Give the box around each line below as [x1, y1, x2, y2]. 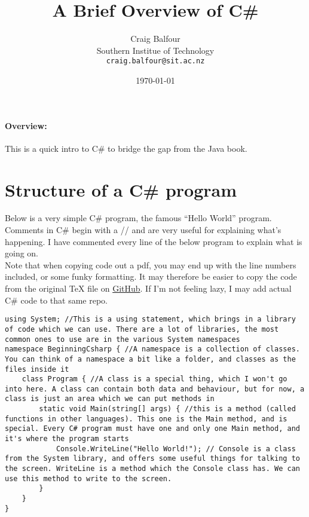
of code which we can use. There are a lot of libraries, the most [5, 325, 279, 334]
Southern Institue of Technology [96, 44, 215, 56]
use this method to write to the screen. [5, 474, 172, 483]
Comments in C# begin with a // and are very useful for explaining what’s [5, 224, 282, 236]
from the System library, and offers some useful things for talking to [5, 454, 300, 463]
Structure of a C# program [5, 177, 237, 201]
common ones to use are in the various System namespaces [5, 335, 240, 344]
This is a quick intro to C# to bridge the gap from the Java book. [5, 142, 247, 154]
